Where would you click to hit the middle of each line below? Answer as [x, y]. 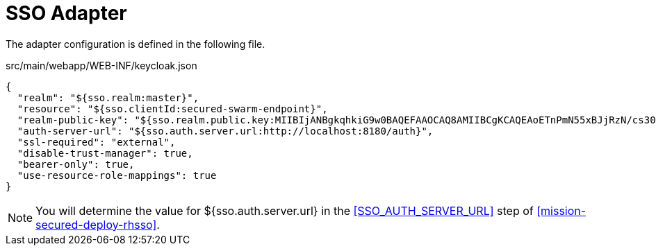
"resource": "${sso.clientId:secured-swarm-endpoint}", [172, 109]
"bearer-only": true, [76, 164]
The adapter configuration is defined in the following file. [136, 44]
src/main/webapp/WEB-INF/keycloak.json [101, 65]
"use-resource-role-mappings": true [117, 175]
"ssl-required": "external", [96, 142]
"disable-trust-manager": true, [105, 153]
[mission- [561, 210]
